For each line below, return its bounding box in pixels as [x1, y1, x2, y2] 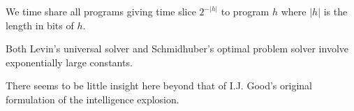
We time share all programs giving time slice [6, 4, 196, 18]
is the [323, 4, 348, 18]
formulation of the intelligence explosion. [6, 91, 179, 106]
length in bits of [6, 17, 74, 32]
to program [221, 4, 270, 18]
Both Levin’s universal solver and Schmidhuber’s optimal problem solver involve [6, 41, 348, 56]
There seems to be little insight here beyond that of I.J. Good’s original [6, 78, 312, 93]
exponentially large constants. [6, 54, 133, 69]
